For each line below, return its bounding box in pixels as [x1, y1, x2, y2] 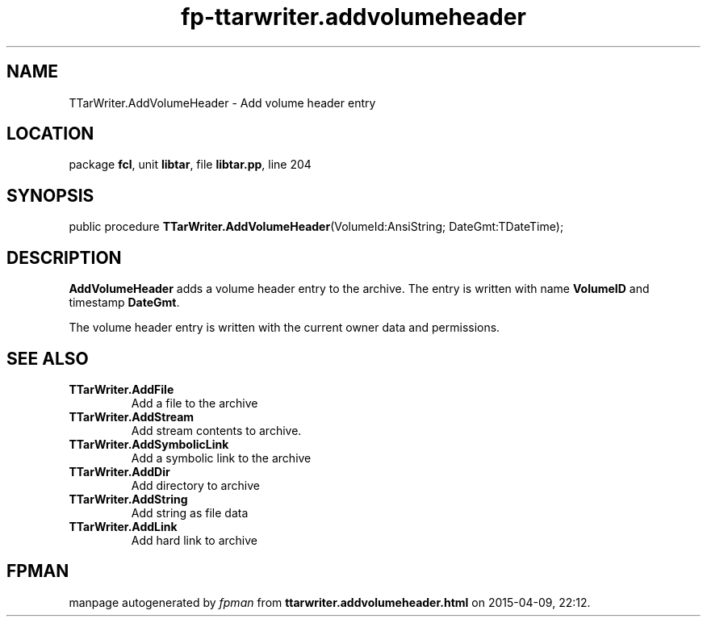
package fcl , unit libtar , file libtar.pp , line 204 [69, 157, 312, 172]
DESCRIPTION [6, 247, 122, 268]
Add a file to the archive [131, 395, 258, 410]
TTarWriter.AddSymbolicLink [69, 437, 229, 451]
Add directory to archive [131, 478, 260, 492]
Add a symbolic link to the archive [131, 450, 312, 465]
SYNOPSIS [6, 185, 94, 206]
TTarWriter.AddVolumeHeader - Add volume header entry [69, 95, 376, 110]
